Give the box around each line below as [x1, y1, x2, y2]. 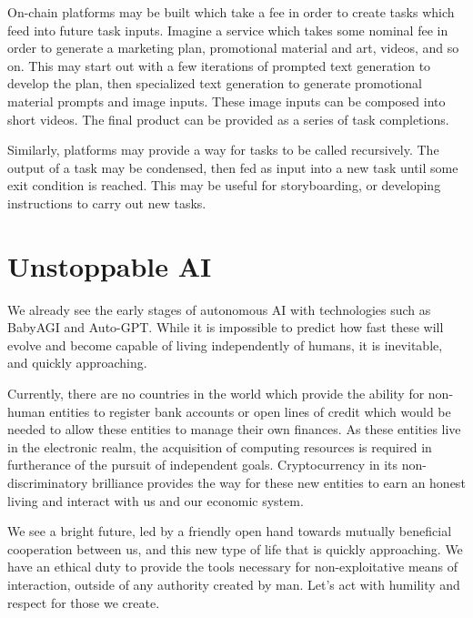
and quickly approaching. [7, 353, 147, 372]
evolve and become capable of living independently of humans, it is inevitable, [7, 335, 443, 354]
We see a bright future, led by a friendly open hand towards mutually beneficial [7, 522, 452, 541]
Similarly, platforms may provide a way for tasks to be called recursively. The [7, 140, 439, 159]
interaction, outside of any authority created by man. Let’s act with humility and [7, 574, 460, 593]
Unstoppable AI [7, 247, 212, 284]
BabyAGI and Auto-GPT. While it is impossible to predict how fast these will [7, 318, 444, 337]
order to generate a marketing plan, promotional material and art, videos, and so [7, 38, 459, 57]
